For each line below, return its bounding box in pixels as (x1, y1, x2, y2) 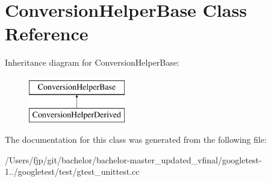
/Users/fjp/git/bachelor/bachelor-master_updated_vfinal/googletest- (5, 153, 262, 166)
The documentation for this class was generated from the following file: (5, 133, 267, 146)
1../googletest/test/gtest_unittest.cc (5, 165, 140, 178)
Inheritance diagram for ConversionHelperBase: (5, 56, 179, 69)
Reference (5, 21, 89, 46)
